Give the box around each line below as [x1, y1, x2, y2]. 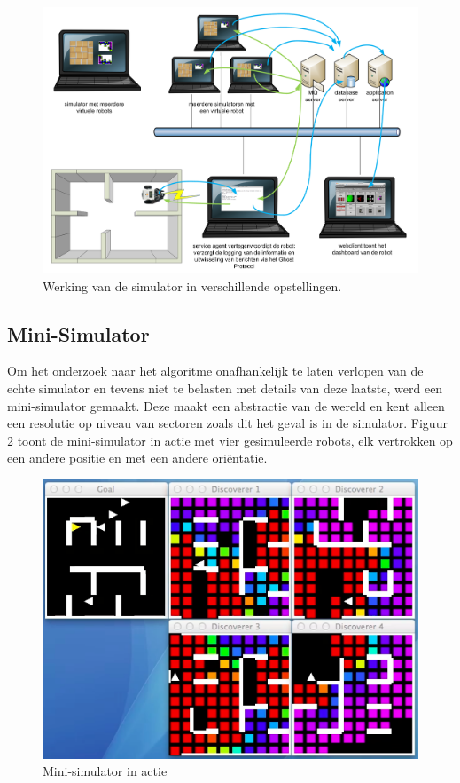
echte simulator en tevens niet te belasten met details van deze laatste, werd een [7, 379, 443, 398]
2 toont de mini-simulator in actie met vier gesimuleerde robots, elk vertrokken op [7, 431, 453, 449]
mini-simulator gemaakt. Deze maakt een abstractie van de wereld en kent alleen [7, 396, 445, 415]
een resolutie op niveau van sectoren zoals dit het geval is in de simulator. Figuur [7, 414, 448, 432]
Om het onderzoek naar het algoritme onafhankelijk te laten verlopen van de [7, 361, 424, 380]
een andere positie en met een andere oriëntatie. [7, 448, 268, 467]
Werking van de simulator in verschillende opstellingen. [43, 276, 342, 295]
